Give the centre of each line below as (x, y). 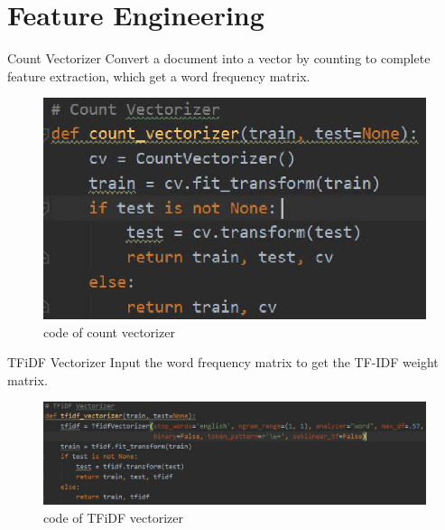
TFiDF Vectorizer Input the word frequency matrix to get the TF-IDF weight (223, 362)
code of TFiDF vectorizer (114, 517)
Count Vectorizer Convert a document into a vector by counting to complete (219, 58)
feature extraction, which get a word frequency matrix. (159, 76)
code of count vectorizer (109, 331)
